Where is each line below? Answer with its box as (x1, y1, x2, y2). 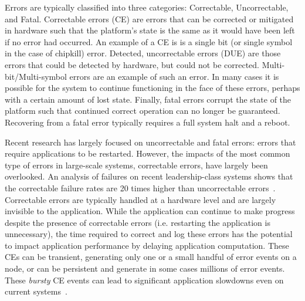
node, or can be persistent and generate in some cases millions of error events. (5, 262, 285, 275)
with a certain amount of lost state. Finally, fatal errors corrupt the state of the (5, 93, 292, 105)
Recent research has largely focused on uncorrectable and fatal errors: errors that (5, 136, 296, 148)
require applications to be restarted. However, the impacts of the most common (5, 147, 290, 160)
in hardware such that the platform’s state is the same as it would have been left (5, 24, 295, 36)
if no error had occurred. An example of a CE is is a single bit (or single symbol (5, 35, 293, 48)
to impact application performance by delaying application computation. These (5, 239, 289, 251)
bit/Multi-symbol (5, 70, 67, 82)
